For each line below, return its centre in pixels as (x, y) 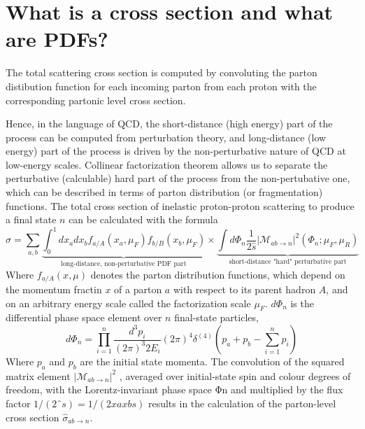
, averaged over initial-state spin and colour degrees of (235, 375)
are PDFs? (57, 39)
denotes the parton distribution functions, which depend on (218, 274)
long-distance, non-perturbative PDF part (124, 264)
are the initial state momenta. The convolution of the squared (212, 361)
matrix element (38, 375)
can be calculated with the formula (143, 219)
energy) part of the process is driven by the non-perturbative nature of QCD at (176, 151)
